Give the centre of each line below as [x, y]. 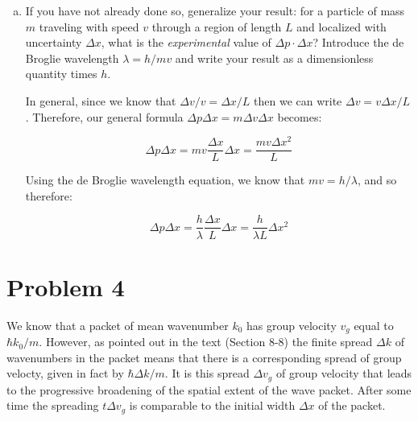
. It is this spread [207, 373]
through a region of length [217, 26]
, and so [377, 180]
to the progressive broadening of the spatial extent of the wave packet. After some [209, 389]
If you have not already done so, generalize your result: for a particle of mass [215, 10]
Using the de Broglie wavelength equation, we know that [165, 180]
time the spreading [53, 405]
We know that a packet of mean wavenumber [118, 325]
